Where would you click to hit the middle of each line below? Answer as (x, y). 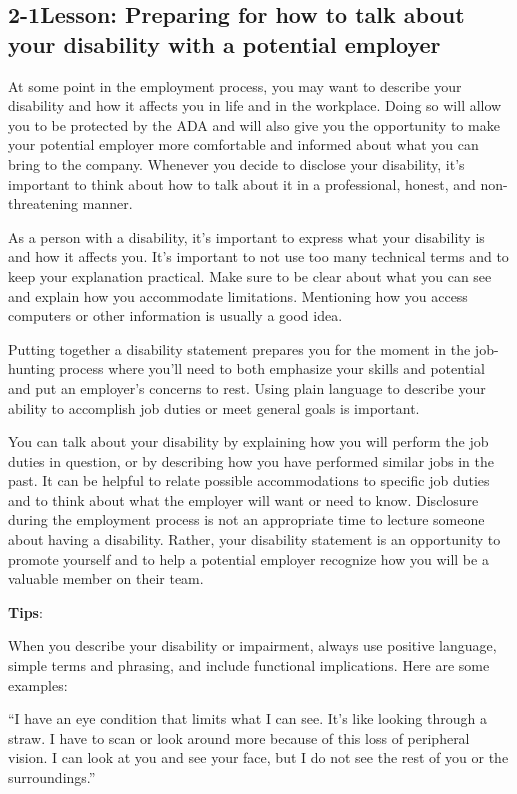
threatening (43, 203)
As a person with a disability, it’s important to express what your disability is (246, 236)
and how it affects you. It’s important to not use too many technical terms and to (258, 256)
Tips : (25, 611)
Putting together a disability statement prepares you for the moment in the (239, 348)
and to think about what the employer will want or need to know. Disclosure (243, 499)
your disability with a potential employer (224, 43)
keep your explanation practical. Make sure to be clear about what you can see (250, 275)
